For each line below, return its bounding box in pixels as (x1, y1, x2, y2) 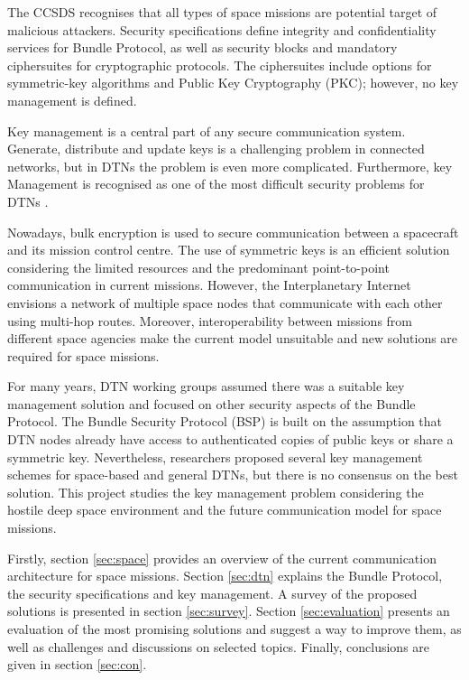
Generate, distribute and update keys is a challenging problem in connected (7, 139, 425, 158)
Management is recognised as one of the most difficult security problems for (7, 174, 425, 193)
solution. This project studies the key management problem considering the (7, 482, 424, 501)
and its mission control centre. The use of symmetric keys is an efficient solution (7, 240, 450, 259)
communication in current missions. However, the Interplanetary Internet (7, 275, 411, 294)
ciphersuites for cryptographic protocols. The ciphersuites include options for (7, 55, 432, 74)
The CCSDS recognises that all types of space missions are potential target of (7, 3, 437, 21)
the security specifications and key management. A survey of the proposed (7, 583, 418, 602)
